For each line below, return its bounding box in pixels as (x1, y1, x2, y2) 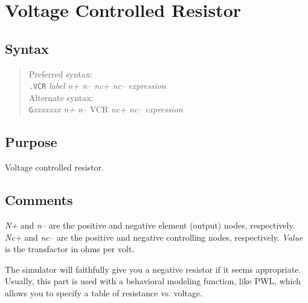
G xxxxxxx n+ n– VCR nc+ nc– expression (28, 103, 183, 116)
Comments (5, 191, 73, 209)
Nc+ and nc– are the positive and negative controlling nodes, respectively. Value (5, 230, 303, 243)
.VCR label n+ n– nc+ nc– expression (28, 79, 166, 92)
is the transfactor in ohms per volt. (5, 243, 135, 255)
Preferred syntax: (28, 67, 93, 80)
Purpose (5, 132, 57, 151)
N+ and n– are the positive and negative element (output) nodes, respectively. (5, 219, 295, 232)
